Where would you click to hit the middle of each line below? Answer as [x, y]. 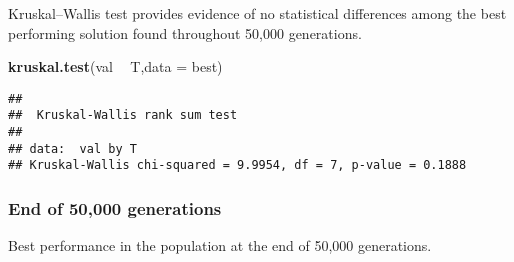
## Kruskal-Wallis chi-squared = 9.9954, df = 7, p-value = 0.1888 [237, 165]
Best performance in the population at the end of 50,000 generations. [220, 245]
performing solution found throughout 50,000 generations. [185, 32]
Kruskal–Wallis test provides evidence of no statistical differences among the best [257, 13]
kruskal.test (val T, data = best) [115, 66]
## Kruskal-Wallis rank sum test [123, 115]
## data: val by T [72, 148]
